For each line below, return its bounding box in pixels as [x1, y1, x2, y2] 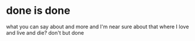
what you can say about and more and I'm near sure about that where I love [6, 23, 189, 30]
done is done [6, 4, 70, 17]
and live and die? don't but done [6, 29, 84, 36]
